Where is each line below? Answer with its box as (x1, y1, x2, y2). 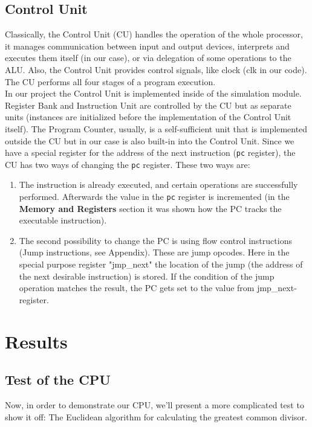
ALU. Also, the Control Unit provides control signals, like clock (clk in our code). (5, 63, 307, 75)
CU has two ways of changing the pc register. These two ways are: (5, 158, 250, 170)
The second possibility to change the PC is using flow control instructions (19, 234, 292, 246)
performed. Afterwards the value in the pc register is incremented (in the (19, 190, 290, 203)
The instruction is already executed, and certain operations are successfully (19, 178, 298, 191)
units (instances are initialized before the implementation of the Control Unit (5, 111, 291, 123)
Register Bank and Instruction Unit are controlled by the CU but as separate (5, 98, 291, 111)
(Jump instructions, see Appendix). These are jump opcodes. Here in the (19, 246, 290, 258)
